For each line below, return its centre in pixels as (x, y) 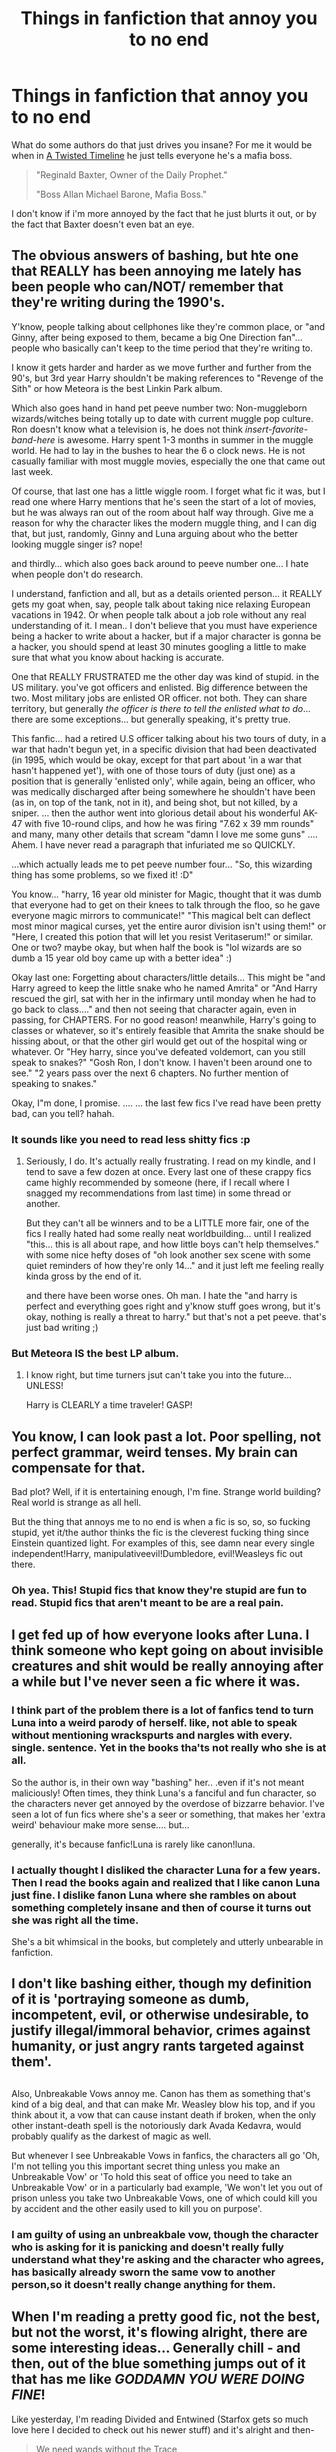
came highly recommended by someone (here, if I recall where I (157, 1183)
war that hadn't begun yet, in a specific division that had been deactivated (164, 749)
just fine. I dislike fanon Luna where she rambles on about (154, 1895)
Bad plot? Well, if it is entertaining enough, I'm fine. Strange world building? (166, 1492)
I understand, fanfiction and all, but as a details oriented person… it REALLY (167, 593)
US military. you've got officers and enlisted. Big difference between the (159, 687)
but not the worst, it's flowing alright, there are (159, 2332)
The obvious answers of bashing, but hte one (155, 255)
